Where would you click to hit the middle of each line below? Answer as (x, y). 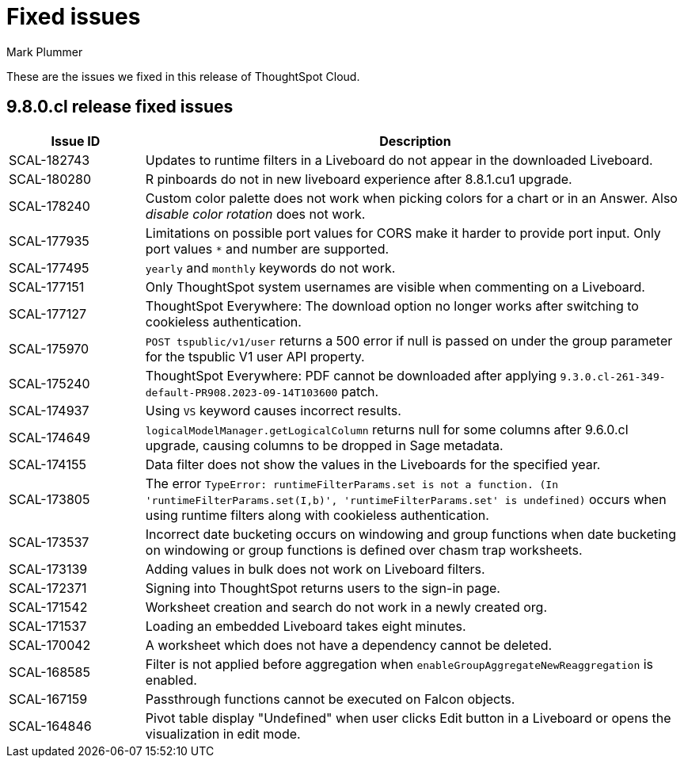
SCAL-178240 (49, 206)
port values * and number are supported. (267, 248)
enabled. (171, 680)
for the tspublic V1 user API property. (255, 356)
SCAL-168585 (49, 672)
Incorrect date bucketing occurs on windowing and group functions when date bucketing (411, 534)
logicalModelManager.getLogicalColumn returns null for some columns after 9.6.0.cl (387, 429)
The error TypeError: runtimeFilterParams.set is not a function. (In (352, 483)
